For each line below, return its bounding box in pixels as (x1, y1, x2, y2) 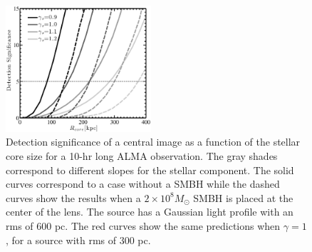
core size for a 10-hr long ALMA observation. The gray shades (6, 148, 278, 163)
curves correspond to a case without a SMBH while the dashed (6, 176, 280, 191)
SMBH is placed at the (193, 190, 293, 205)
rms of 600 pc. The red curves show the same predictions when (6, 218, 281, 233)
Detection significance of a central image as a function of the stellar (6, 134, 301, 149)
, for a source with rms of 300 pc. (6, 232, 151, 247)
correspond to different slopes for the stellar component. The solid (6, 162, 294, 177)
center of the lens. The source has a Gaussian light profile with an (6, 204, 293, 219)
